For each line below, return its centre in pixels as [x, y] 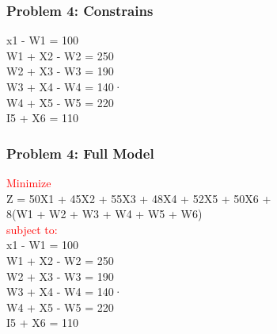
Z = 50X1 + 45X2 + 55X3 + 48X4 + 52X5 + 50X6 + [139, 198]
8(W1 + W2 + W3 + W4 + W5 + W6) [104, 214]
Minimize [29, 182]
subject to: [32, 229]
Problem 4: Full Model [80, 153]
